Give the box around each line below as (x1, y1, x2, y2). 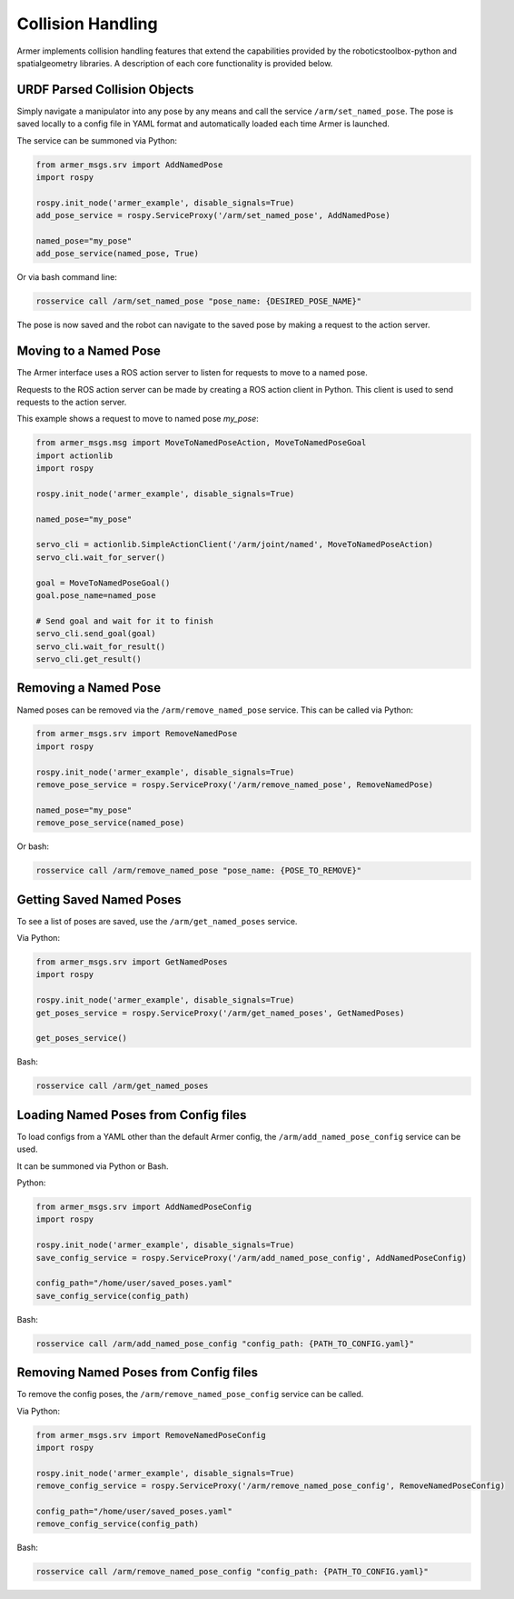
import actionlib (35, 450, 114, 461)
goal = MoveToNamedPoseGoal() (35, 577, 171, 588)
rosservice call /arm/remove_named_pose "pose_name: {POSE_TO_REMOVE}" (35, 865, 362, 876)
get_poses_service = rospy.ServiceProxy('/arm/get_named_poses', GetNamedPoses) (35, 1007, 405, 1018)
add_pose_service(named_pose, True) (35, 248, 200, 259)
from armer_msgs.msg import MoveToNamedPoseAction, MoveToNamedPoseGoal (35, 437, 367, 448)
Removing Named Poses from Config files (16, 1364, 259, 1381)
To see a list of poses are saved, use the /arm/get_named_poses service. (16, 915, 298, 926)
